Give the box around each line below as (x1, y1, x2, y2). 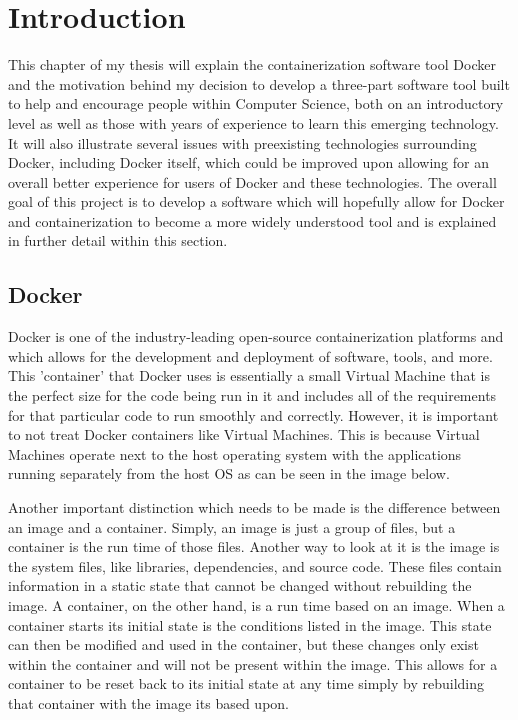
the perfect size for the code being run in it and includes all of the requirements (8, 385, 497, 406)
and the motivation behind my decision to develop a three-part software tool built (8, 73, 510, 94)
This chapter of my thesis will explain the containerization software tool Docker (8, 54, 496, 75)
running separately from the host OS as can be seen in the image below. (8, 463, 450, 484)
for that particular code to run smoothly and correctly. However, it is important (8, 404, 499, 425)
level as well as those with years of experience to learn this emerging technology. (8, 112, 499, 133)
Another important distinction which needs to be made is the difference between (8, 497, 501, 518)
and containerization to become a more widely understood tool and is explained (8, 210, 497, 231)
